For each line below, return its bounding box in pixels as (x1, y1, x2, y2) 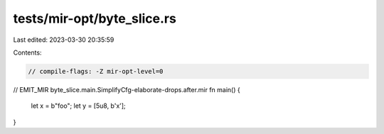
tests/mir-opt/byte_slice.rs (13, 11, 177, 26)
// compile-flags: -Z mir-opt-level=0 (28, 67, 164, 75)
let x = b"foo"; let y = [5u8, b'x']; (31, 101, 126, 110)
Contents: (13, 48, 42, 57)
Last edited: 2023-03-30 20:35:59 (13, 35, 114, 44)
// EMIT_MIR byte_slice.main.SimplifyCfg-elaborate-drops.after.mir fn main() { (13, 85, 241, 94)
